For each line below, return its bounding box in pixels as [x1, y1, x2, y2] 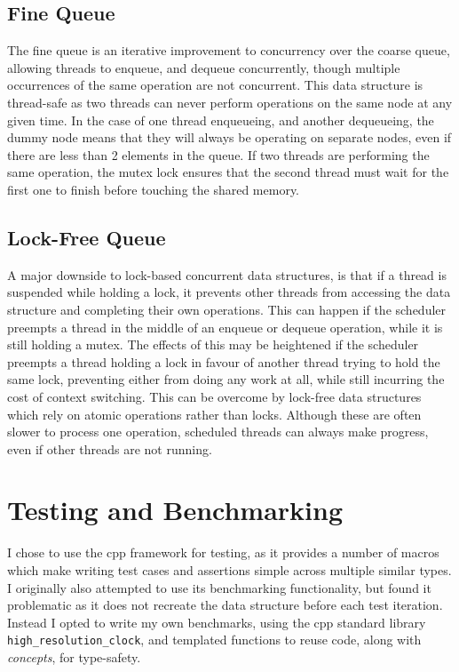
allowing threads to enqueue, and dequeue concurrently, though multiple [7, 58, 400, 76]
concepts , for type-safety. [7, 648, 141, 667]
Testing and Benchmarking [7, 492, 344, 528]
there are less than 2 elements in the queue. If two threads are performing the [7, 145, 430, 164]
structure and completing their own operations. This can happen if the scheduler [7, 300, 447, 318]
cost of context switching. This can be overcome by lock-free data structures [7, 387, 422, 405]
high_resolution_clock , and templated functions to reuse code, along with [7, 630, 422, 649]
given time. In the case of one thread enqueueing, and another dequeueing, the [7, 110, 434, 129]
